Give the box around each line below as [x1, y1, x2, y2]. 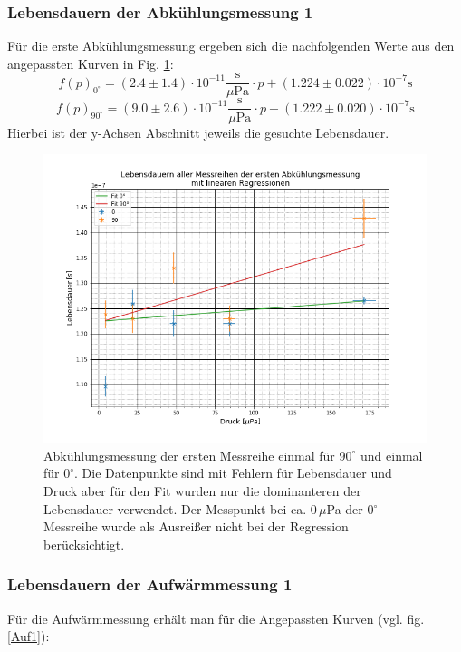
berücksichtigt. [43, 534, 125, 553]
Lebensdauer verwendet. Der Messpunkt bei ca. [43, 499, 307, 518]
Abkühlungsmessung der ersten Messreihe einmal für [43, 445, 335, 464]
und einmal [360, 445, 423, 464]
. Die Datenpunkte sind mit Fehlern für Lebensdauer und [74, 463, 392, 482]
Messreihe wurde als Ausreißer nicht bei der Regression [43, 517, 349, 536]
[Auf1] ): [7, 627, 50, 646]
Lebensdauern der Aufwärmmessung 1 [7, 573, 293, 596]
